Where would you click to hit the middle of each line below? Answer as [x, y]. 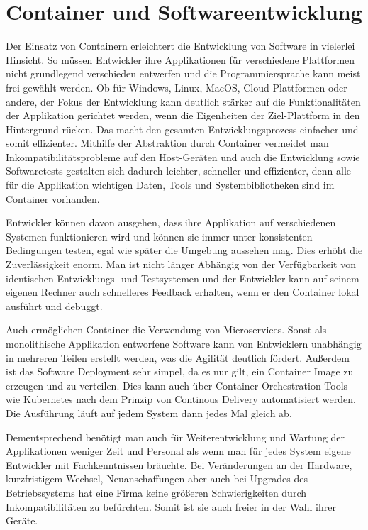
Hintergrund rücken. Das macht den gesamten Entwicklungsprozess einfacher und [182, 129]
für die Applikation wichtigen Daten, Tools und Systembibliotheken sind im [170, 185]
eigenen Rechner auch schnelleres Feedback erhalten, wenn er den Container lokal [183, 292]
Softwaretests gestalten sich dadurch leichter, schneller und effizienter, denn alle [179, 171]
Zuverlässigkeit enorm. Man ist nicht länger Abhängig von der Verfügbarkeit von [181, 264]
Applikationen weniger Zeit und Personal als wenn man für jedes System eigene [178, 451]
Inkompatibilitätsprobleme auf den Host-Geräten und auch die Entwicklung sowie [183, 156]
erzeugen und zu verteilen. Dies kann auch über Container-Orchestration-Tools [177, 385]
